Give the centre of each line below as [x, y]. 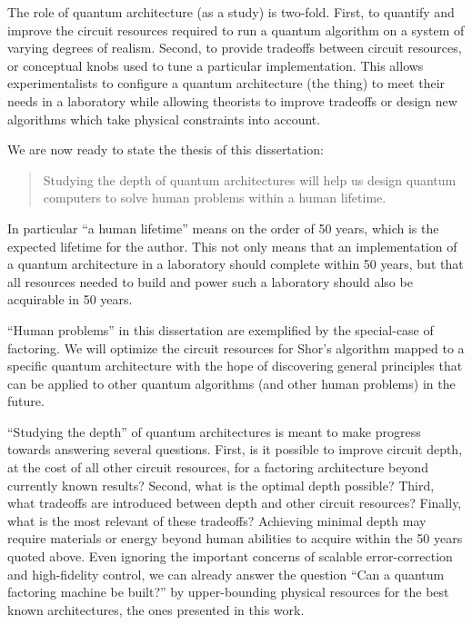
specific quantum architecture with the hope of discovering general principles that [235, 366]
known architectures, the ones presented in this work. [156, 609]
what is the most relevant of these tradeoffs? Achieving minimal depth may [217, 520]
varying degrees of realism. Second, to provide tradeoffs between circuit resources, [235, 48]
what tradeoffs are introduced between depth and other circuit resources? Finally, [235, 503]
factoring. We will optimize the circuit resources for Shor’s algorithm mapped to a [236, 347]
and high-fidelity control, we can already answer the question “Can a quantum [226, 574]
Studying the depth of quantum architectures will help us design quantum [250, 179]
